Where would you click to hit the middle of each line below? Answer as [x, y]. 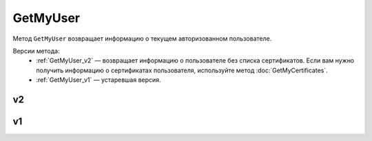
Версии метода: [36, 51]
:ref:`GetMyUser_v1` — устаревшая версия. [99, 80]
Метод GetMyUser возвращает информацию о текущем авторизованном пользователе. [142, 39]
